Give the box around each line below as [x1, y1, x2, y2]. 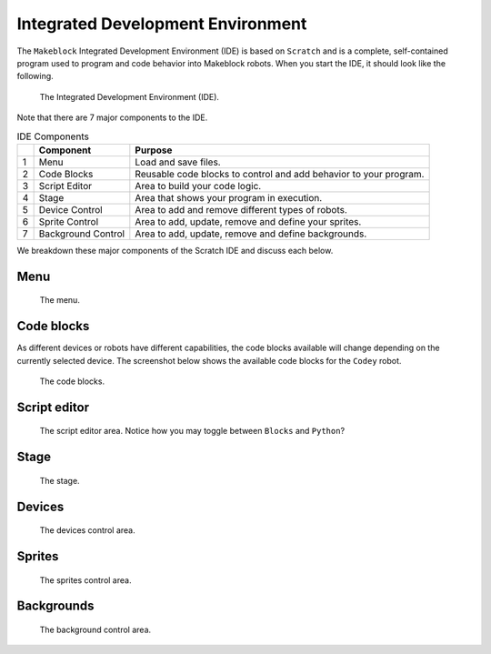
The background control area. [39, 624, 152, 635]
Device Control [38, 203, 104, 216]
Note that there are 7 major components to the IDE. [16, 112, 208, 123]
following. [16, 71, 54, 82]
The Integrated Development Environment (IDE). [39, 91, 220, 102]
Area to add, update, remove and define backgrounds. [135, 227, 367, 240]
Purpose [135, 144, 173, 156]
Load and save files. [135, 156, 222, 168]
